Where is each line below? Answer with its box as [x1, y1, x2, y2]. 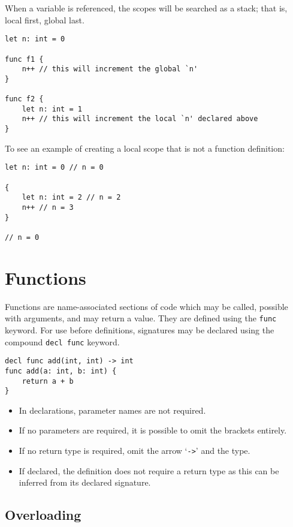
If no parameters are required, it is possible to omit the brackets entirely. [19, 424, 287, 436]
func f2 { [5, 95, 44, 104]
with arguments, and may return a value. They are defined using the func [5, 312, 277, 324]
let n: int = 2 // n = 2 [22, 193, 121, 202]
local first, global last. [5, 13, 84, 26]
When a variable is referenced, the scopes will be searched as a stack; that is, [5, 2, 288, 14]
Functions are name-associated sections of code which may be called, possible [5, 300, 288, 312]
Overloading [5, 505, 81, 524]
